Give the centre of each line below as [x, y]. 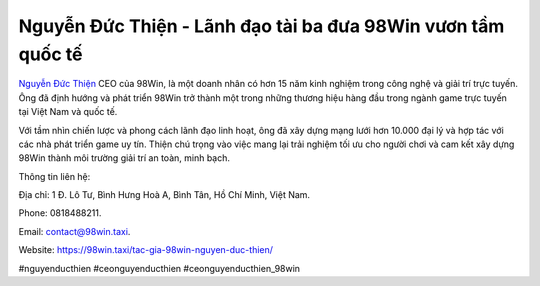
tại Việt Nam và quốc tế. [68, 112]
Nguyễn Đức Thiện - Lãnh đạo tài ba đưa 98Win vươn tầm [261, 26]
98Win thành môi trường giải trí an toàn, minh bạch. [124, 158]
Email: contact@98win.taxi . [74, 231]
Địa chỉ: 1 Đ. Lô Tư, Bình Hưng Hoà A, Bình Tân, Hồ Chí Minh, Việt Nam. [164, 195]
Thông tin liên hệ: [54, 176]
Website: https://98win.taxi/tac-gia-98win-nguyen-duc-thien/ [146, 250]
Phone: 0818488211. [60, 213]
